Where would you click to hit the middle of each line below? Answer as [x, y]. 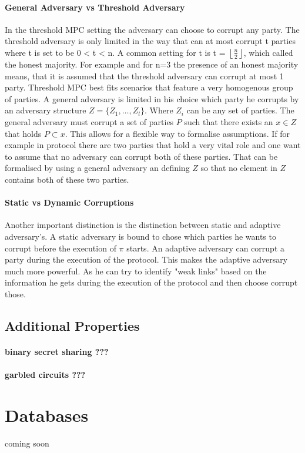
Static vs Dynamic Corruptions [69, 202]
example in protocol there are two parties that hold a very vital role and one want [153, 145]
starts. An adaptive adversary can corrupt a [205, 248]
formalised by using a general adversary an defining [97, 168]
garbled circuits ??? [45, 375]
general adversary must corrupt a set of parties [89, 121]
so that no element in [239, 168]
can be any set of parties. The [240, 110]
